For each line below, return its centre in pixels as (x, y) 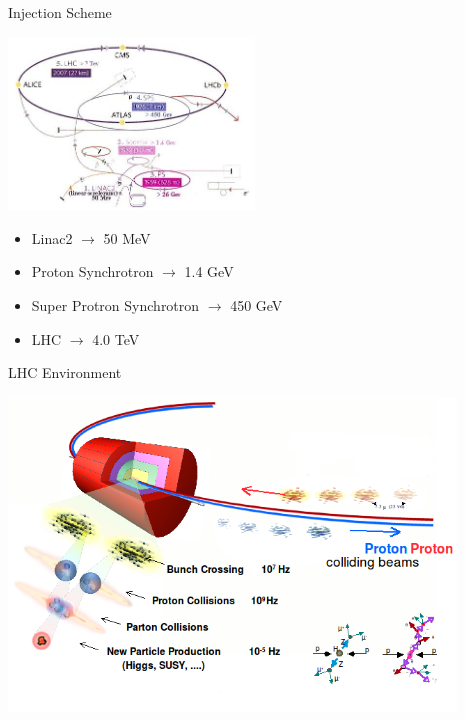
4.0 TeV (116, 338)
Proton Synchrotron (92, 271)
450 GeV (256, 305)
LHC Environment (65, 372)
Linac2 (52, 237)
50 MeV (127, 237)
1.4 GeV (209, 271)
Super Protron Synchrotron (115, 305)
